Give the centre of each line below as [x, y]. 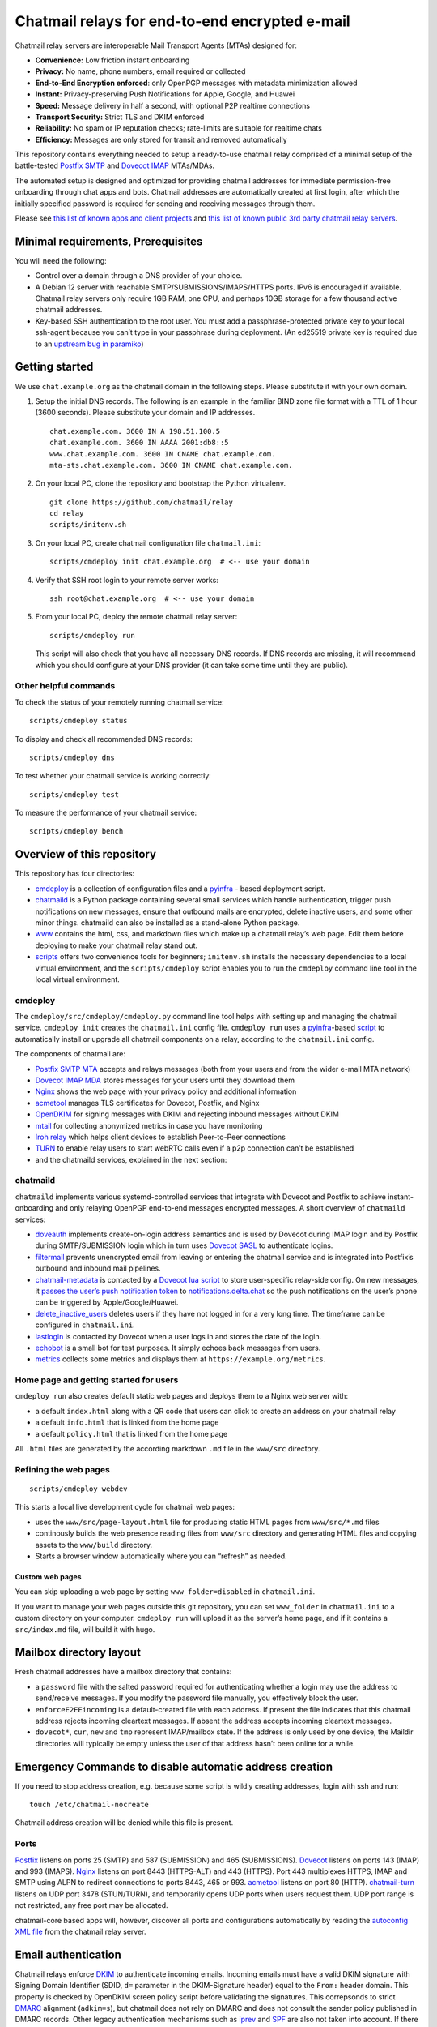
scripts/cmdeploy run [92, 635]
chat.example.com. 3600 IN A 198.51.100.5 [135, 431]
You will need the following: [61, 260]
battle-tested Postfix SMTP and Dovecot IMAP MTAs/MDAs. [115, 165]
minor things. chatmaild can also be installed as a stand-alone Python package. [168, 922]
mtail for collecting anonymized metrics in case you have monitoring [149, 1125]
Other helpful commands [65, 686]
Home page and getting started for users [97, 1380]
